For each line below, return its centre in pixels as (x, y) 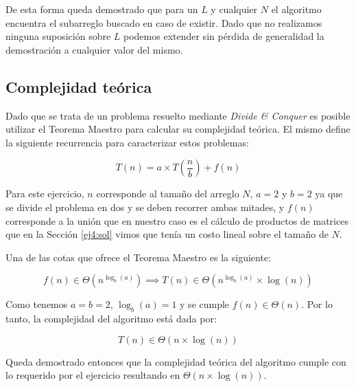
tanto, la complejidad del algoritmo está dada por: (111, 319)
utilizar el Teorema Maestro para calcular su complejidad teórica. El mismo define (178, 129)
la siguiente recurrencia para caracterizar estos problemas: (127, 142)
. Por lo (317, 304)
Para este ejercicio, (45, 193)
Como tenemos (37, 304)
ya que (329, 193)
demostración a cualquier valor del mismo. (94, 49)
